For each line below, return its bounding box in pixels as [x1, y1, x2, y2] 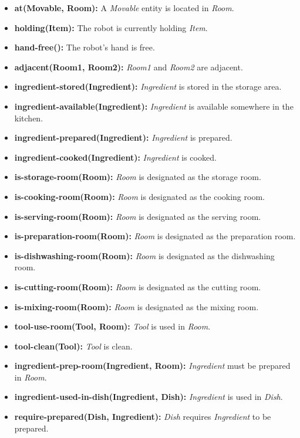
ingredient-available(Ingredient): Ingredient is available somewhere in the [14, 100, 294, 112]
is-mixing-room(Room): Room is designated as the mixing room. [14, 300, 259, 313]
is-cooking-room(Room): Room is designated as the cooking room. [14, 190, 265, 202]
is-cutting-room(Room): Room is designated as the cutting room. [14, 280, 261, 293]
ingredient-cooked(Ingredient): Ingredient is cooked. [14, 151, 217, 163]
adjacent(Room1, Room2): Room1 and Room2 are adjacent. [14, 60, 243, 73]
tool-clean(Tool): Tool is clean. [14, 339, 133, 352]
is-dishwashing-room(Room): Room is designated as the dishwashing [14, 249, 275, 262]
